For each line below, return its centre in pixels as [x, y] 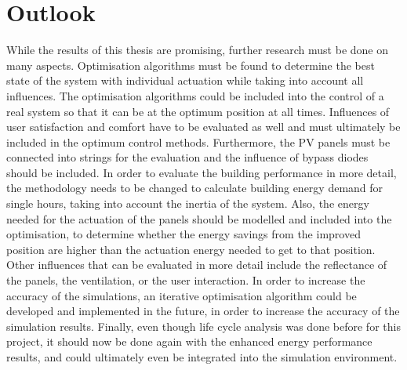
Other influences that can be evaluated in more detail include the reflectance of [197, 265]
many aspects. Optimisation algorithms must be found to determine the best [191, 65]
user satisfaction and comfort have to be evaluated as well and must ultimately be [203, 127]
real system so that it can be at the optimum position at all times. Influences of [198, 111]
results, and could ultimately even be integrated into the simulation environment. [202, 357]
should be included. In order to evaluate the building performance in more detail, [202, 172]
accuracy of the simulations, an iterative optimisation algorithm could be [182, 295]
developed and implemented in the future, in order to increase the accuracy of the [203, 311]
